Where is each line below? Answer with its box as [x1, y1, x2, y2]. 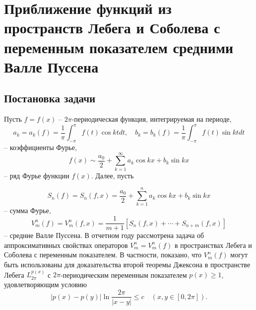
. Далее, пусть [91, 170, 134, 180]
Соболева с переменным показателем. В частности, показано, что [4, 249, 202, 260]
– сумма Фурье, [4, 205, 51, 216]
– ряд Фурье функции [4, 170, 69, 180]
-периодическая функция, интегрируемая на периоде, [71, 114, 232, 124]
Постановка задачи [4, 90, 96, 106]
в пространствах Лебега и [174, 239, 252, 250]
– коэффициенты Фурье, [4, 142, 77, 153]
